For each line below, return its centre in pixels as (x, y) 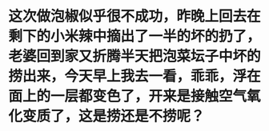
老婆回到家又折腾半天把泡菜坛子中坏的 (135, 56)
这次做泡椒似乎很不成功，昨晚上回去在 (135, 16)
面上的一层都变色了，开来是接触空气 (128, 96)
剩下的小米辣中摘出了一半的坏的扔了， (135, 36)
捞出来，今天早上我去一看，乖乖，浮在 (135, 76)
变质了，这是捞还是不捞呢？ (114, 116)
